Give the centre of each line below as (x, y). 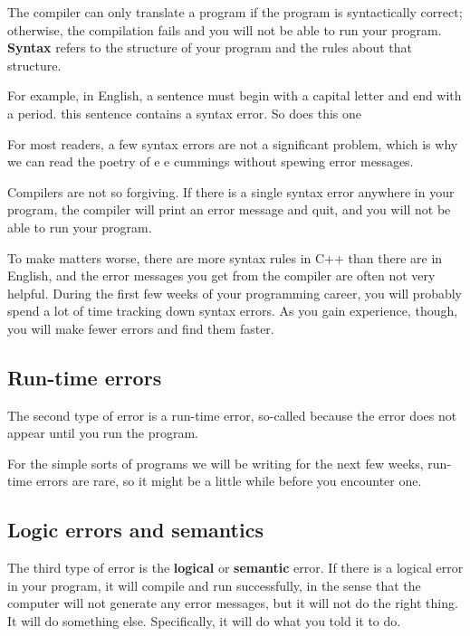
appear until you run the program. (103, 433)
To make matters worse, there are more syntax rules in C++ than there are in (225, 257)
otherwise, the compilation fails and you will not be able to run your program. (225, 29)
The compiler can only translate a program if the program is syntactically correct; (235, 12)
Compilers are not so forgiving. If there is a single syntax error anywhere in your (231, 191)
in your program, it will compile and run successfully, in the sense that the (214, 585)
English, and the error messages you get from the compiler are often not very (221, 275)
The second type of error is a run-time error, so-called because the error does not (232, 415)
